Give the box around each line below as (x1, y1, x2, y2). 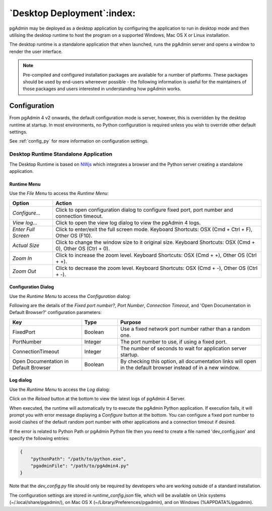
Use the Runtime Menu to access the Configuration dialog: (9, 293, 131, 299)
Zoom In (12, 254, 32, 262)
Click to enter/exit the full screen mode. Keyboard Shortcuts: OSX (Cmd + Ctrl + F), (55, 226, 253, 233)
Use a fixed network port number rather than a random (120, 325, 250, 332)
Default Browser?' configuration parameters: (9, 309, 102, 315)
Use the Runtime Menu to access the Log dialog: (9, 386, 110, 393)
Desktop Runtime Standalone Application (9, 151, 113, 158)
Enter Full (12, 226, 35, 233)
